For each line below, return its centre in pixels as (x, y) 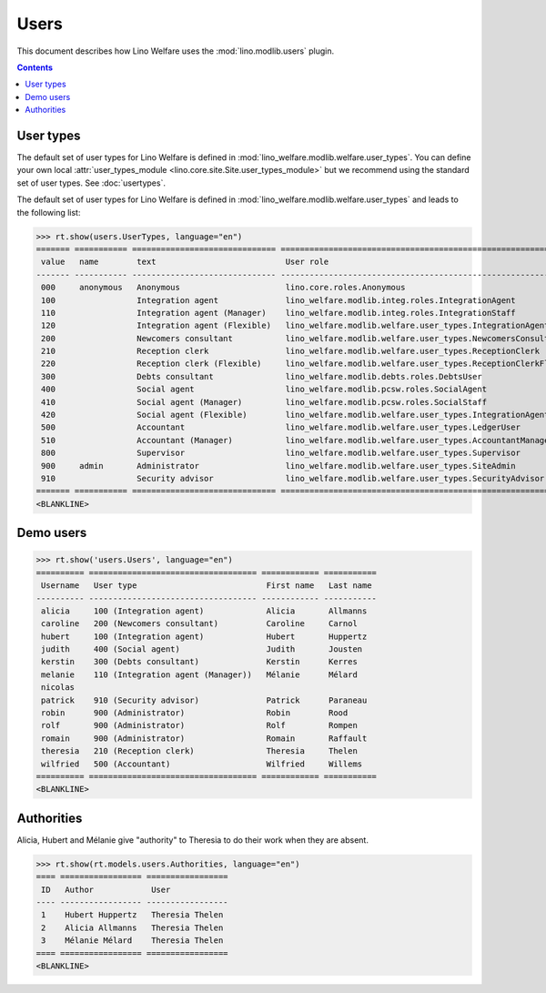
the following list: (49, 212)
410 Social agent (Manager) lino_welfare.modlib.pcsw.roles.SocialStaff (264, 402)
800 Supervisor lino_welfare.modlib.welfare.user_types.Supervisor (281, 453)
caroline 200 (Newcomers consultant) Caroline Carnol (200, 624)
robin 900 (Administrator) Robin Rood (195, 713)
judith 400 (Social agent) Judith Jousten (202, 649)
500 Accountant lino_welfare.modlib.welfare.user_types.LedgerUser (281, 427)
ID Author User (106, 889)
